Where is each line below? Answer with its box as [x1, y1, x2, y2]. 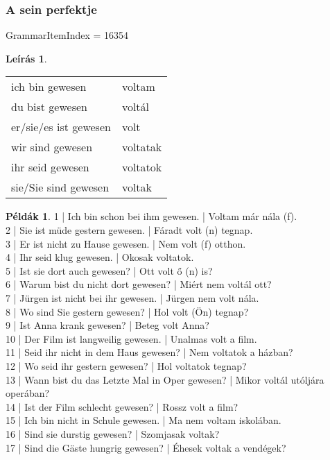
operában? [6, 386, 50, 400]
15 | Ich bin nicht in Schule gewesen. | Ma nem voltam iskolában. [6, 413, 281, 427]
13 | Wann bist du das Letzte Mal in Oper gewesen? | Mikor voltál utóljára [6, 372, 324, 386]
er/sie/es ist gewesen [11, 119, 111, 135]
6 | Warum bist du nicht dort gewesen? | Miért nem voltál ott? [6, 277, 272, 291]
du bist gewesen [11, 99, 87, 115]
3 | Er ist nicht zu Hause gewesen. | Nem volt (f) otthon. [6, 236, 246, 250]
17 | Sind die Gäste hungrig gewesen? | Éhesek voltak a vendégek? [6, 440, 286, 454]
